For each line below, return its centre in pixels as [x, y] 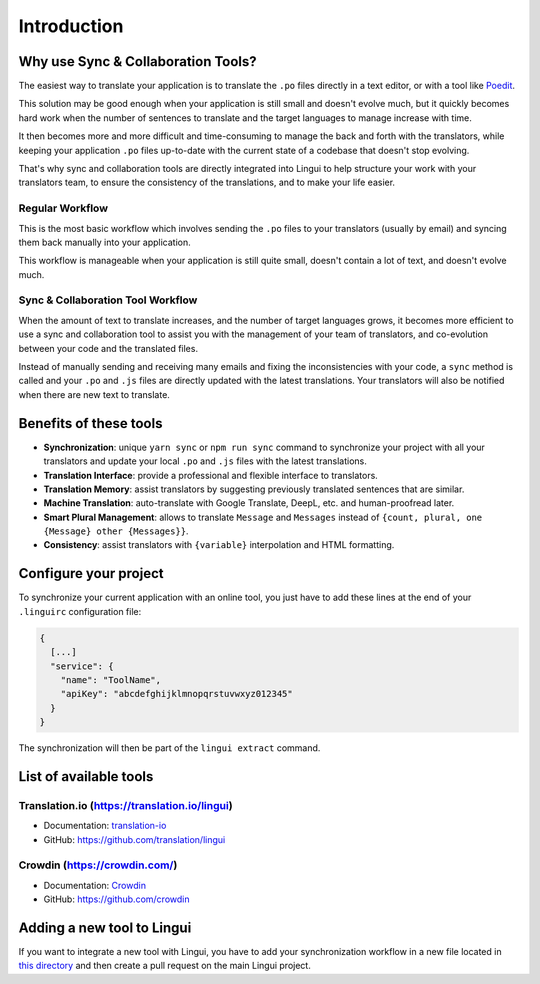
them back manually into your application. [104, 242]
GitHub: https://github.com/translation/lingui [134, 839]
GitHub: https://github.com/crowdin [116, 899]
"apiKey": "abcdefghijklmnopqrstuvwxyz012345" [177, 694]
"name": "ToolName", [111, 679]
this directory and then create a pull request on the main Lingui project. [165, 966]
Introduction [71, 26]
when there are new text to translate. [94, 394]
